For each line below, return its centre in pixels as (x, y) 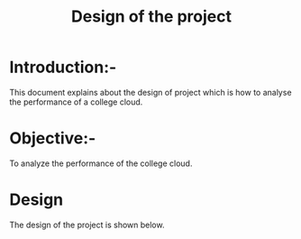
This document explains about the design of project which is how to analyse (150, 92)
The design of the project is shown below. (87, 225)
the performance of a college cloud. (76, 102)
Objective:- (53, 138)
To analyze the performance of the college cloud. (101, 163)
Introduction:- (63, 67)
